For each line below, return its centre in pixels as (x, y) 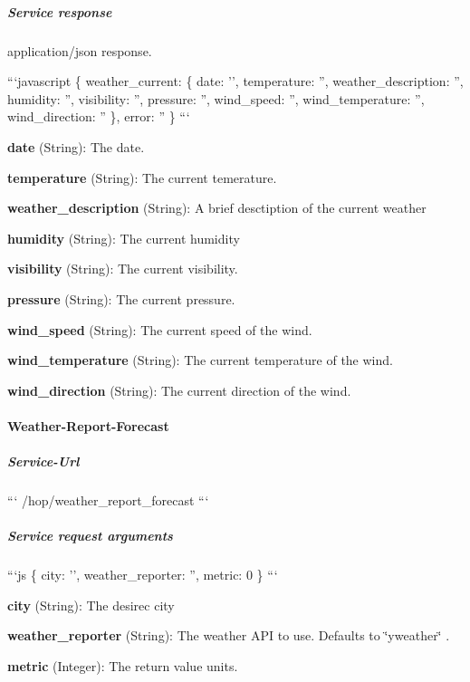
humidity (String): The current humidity (124, 238)
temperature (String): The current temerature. (142, 177)
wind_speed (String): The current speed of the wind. (160, 329)
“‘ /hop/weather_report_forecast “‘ (108, 500)
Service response (60, 11)
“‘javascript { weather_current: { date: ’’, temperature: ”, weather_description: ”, (235, 81)
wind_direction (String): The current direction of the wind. (179, 390)
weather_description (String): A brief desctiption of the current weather (217, 208)
